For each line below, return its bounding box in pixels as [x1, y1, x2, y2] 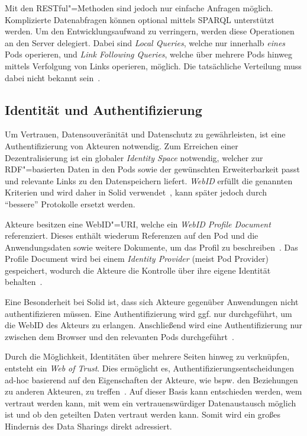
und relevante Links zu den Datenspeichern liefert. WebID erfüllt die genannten [5, 174, 293, 187]
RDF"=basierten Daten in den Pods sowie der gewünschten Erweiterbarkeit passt [5, 163, 300, 175]
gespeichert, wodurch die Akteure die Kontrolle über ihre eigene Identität [5, 264, 271, 276]
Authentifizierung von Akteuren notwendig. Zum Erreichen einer [5, 139, 238, 152]
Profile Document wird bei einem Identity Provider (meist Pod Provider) [5, 252, 269, 265]
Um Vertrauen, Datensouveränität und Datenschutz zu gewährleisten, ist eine [5, 128, 286, 140]
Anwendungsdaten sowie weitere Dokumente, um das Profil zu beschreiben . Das [5, 241, 298, 253]
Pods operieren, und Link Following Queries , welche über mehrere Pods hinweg [5, 48, 292, 60]
